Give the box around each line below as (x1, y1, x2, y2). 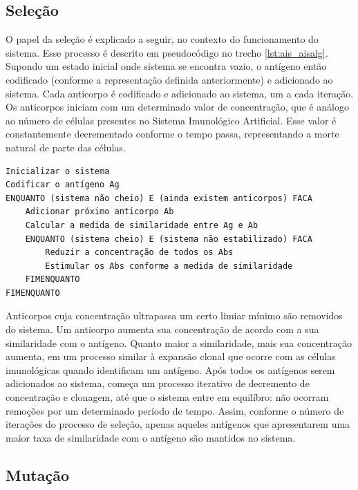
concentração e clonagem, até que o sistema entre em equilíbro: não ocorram (6, 390, 329, 404)
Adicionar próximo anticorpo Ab (25, 207, 174, 217)
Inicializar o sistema (6, 166, 110, 176)
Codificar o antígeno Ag (6, 180, 120, 190)
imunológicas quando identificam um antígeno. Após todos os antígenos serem (6, 362, 335, 377)
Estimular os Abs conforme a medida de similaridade (45, 261, 293, 271)
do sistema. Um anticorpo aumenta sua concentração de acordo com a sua (6, 322, 319, 337)
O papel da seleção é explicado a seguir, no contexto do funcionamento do (6, 32, 319, 46)
